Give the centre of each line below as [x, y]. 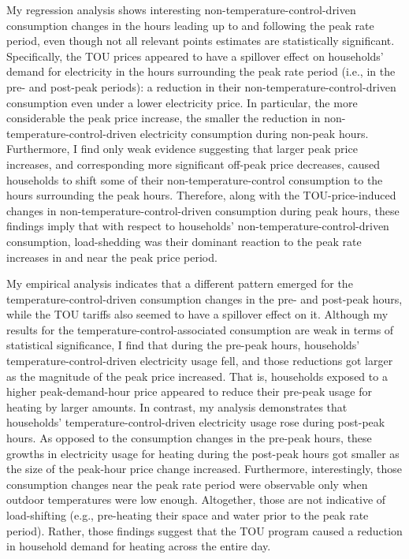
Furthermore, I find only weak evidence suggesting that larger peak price [182, 149]
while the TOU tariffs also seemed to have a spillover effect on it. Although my [197, 314]
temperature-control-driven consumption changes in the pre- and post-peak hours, [204, 298]
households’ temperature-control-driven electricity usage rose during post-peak [196, 422]
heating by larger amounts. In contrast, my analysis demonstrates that [177, 406]
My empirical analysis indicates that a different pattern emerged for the [180, 283]
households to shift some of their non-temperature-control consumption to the [195, 179]
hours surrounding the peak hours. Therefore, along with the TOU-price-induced [201, 195]
